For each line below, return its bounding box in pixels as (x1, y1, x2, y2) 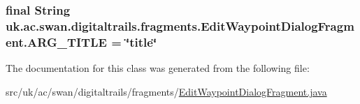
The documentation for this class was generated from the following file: (6, 61, 310, 75)
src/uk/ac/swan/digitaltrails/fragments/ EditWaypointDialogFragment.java (6, 84, 327, 98)
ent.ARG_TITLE (6, 33, 107, 50)
